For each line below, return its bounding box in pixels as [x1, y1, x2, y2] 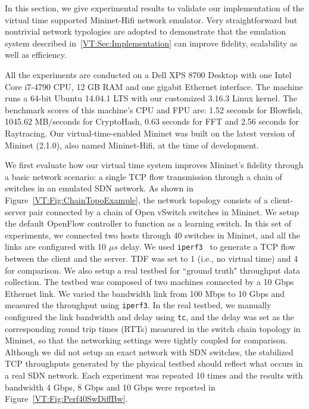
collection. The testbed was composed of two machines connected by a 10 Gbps [5, 275, 294, 288]
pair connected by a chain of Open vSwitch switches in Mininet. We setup [29, 205, 299, 218]
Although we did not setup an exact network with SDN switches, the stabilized [5, 345, 294, 358]
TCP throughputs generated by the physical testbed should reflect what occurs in [5, 357, 303, 370]
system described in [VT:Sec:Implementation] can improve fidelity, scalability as [5, 36, 298, 49]
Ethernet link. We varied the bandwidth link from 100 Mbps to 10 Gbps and [5, 287, 285, 299]
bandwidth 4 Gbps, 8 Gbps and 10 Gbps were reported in [5, 380, 216, 393]
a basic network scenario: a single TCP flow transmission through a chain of [5, 170, 282, 182]
